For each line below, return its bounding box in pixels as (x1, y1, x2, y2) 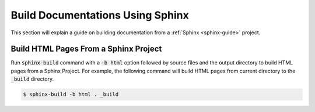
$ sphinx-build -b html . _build (23, 91, 119, 98)
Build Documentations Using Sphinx (10, 9, 189, 21)
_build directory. (10, 75, 54, 82)
